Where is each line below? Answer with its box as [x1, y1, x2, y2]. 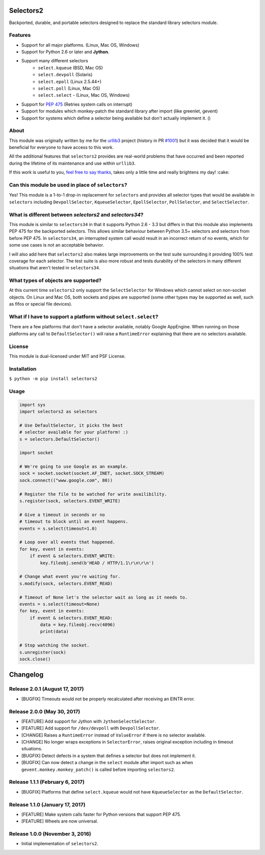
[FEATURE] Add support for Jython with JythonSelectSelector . [21, 718, 157, 724]
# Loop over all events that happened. [19, 540, 115, 545]
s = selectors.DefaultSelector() [19, 436, 100, 442]
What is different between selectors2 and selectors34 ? [9, 211, 144, 218]
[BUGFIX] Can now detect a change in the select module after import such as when [21, 760, 193, 766]
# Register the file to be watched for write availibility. [19, 491, 167, 497]
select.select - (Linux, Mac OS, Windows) [38, 92, 130, 98]
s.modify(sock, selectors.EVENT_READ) [19, 580, 113, 586]
